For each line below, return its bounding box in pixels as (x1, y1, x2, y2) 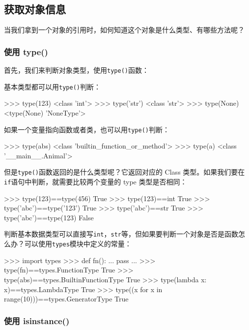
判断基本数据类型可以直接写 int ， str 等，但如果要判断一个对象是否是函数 (4, 229, 238, 239)
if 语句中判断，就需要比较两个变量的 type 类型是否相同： (4, 177, 187, 187)
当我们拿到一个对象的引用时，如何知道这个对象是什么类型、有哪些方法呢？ (4, 25, 245, 35)
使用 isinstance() (4, 314, 70, 327)
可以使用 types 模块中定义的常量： (24, 239, 132, 249)
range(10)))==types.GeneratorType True (4, 294, 129, 304)
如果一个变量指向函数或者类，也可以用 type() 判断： (4, 124, 169, 134)
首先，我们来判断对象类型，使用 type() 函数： (4, 65, 149, 75)
